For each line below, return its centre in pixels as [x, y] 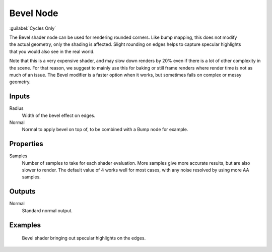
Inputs [20, 97]
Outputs [22, 192]
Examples [25, 225]
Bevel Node [34, 13]
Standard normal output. [47, 210]
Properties [26, 144]
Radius [16, 108]
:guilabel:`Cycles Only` [33, 28]
